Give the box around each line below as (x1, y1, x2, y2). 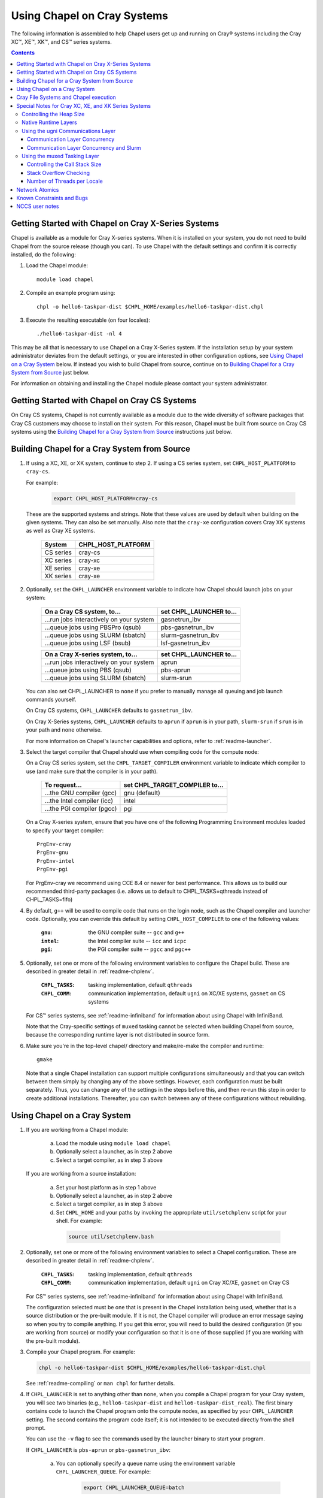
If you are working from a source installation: (26, 1170, 136, 1177)
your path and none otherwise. (26, 726, 102, 733)
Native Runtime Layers (22, 119, 77, 126)
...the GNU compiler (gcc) (44, 789, 117, 797)
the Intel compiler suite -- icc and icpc (88, 937, 187, 944)
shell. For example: (56, 1217, 103, 1225)
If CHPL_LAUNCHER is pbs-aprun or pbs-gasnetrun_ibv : (26, 1446, 170, 1453)
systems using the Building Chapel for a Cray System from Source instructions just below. (11, 428, 233, 436)
